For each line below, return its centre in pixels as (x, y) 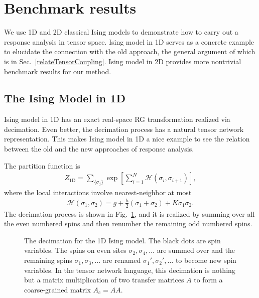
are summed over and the (196, 250)
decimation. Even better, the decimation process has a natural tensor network (124, 129)
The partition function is (42, 165)
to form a (208, 280)
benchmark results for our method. (58, 71)
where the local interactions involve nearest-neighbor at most (98, 192)
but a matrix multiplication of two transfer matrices (104, 280)
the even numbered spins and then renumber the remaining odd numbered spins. (128, 224)
